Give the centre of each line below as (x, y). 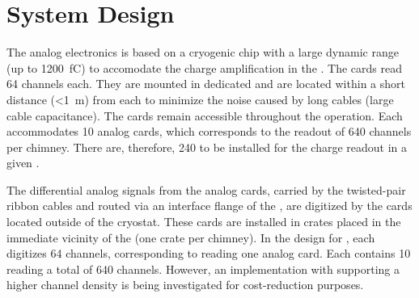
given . (23, 163)
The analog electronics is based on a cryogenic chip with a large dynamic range (203, 52)
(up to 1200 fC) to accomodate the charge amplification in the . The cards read (205, 67)
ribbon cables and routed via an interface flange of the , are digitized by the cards (209, 206)
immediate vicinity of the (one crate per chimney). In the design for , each (191, 237)
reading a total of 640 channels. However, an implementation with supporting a (203, 269)
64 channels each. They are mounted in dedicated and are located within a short (206, 84)
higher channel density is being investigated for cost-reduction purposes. (185, 285)
